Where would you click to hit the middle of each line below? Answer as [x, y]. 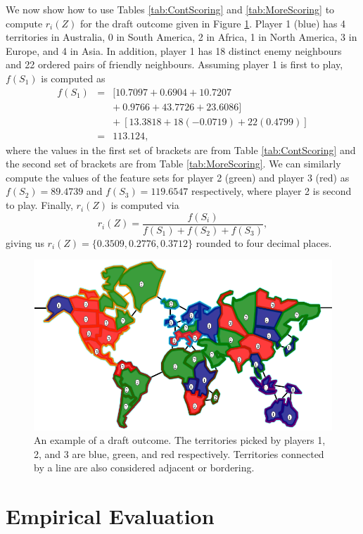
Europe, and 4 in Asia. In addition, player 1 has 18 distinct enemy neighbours [174, 50]
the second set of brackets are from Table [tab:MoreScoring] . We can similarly [173, 164]
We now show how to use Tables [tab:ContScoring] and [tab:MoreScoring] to [170, 9]
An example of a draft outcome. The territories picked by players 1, [180, 440]
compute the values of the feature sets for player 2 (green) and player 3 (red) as [178, 177]
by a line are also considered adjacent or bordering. [144, 468]
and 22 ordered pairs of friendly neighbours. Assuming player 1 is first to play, [174, 64]
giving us [25, 242]
